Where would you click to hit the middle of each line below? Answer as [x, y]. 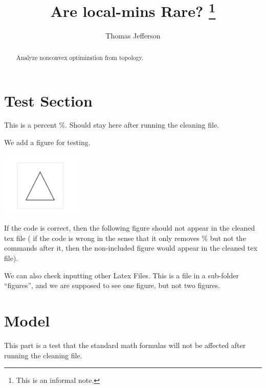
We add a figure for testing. [47, 142]
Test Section [48, 100]
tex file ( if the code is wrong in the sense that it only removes [102, 238]
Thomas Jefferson [133, 36]
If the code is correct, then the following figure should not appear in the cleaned [130, 228]
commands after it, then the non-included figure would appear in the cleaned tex [131, 248]
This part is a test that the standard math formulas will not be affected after [125, 345]
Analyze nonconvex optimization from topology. [80, 57]
